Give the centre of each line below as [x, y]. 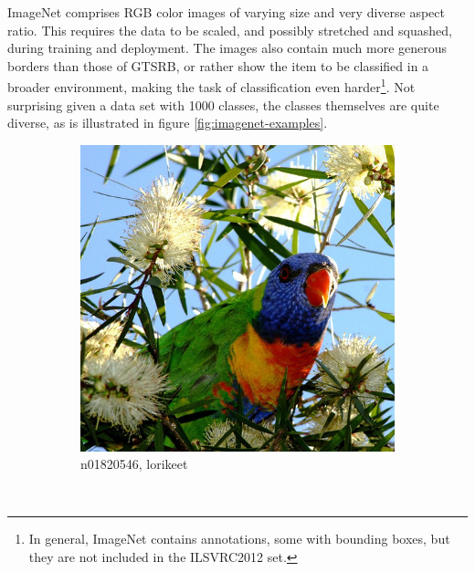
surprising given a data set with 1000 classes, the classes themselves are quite [223, 104]
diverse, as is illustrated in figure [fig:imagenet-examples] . [168, 123]
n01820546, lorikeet [134, 464]
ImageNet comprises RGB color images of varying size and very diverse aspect [226, 12]
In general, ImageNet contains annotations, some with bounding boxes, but [239, 539]
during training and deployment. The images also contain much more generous [227, 48]
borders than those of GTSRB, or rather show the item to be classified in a [218, 65]
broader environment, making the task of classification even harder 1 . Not [211, 86]
